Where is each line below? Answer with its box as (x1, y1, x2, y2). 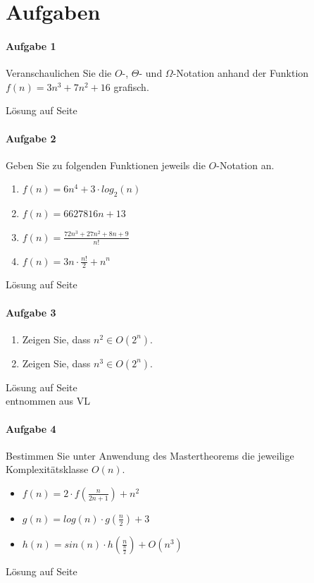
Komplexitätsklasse (6, 462, 89, 477)
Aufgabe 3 (6, 305, 56, 319)
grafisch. (113, 79, 149, 94)
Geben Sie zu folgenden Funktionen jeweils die (6, 157, 206, 172)
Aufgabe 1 (6, 38, 56, 53)
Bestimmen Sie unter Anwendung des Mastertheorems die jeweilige (6, 448, 294, 462)
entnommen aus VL (6, 393, 91, 408)
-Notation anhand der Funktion (172, 66, 309, 80)
